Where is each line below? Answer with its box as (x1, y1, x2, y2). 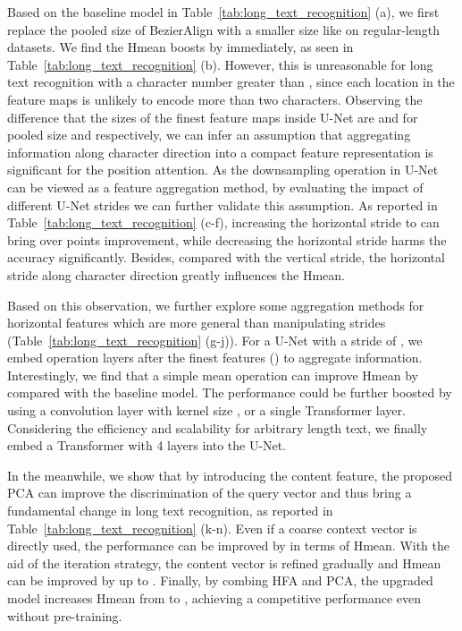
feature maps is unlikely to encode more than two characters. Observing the (7, 90, 423, 108)
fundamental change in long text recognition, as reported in (7, 501, 333, 520)
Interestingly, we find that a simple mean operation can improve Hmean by (7, 365, 418, 384)
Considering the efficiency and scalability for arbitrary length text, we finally (7, 418, 428, 437)
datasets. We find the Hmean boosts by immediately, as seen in (7, 38, 354, 56)
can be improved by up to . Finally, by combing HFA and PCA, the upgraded (7, 571, 433, 590)
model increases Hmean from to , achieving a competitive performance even (7, 589, 422, 607)
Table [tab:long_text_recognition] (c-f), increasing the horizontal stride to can (7, 213, 440, 232)
